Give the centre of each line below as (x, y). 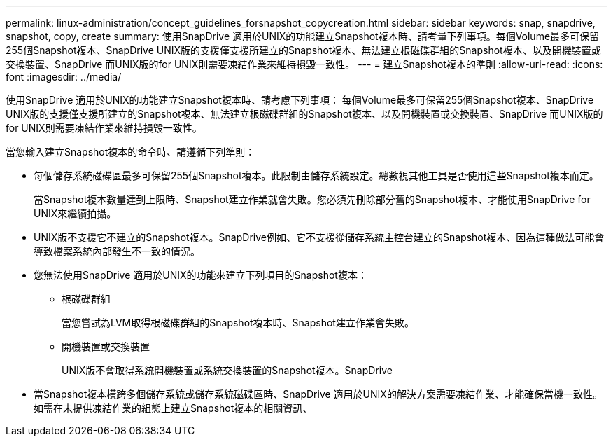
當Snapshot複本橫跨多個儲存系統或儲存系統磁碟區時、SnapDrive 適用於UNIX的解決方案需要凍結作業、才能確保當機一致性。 (318, 394)
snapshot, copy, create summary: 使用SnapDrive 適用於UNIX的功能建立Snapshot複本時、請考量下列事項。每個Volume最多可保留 (303, 36)
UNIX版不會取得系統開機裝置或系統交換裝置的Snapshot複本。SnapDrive (227, 370)
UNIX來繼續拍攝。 (75, 213)
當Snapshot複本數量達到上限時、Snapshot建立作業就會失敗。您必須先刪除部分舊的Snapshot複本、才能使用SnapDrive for (312, 199)
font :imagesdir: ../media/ (64, 77)
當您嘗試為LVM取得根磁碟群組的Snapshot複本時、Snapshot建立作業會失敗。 (238, 323)
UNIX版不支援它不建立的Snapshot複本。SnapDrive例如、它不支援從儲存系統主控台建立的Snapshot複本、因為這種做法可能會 (319, 237)
